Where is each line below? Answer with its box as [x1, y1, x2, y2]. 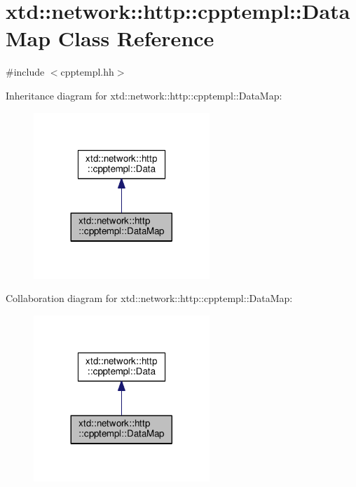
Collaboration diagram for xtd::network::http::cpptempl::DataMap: [6, 291, 293, 306]
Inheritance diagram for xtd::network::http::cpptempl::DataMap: [6, 88, 282, 102]
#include [6, 64, 45, 79]
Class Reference [57, 24, 214, 53]
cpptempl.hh [60, 64, 114, 79]
